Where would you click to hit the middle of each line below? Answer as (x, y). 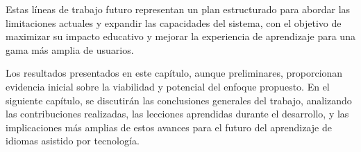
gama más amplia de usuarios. (70, 49)
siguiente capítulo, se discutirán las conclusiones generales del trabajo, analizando (179, 100)
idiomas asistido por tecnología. (73, 141)
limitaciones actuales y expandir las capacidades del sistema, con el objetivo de (174, 22)
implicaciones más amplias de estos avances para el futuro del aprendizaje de (169, 127)
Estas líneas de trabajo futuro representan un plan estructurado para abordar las (178, 9)
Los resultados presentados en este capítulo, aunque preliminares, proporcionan (174, 73)
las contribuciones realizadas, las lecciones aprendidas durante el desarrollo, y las (177, 114)
